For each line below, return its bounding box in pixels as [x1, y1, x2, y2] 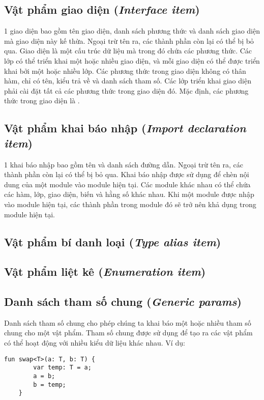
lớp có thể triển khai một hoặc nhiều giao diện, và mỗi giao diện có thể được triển [4, 55, 260, 66]
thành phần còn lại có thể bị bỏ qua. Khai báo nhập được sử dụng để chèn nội [4, 169, 249, 180]
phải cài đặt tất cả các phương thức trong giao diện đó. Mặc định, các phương [4, 85, 249, 96]
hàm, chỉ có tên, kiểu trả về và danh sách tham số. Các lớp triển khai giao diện [4, 75, 251, 86]
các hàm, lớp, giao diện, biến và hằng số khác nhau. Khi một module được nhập [4, 189, 254, 199]
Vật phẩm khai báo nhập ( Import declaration [4, 120, 246, 136]
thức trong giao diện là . [4, 95, 80, 106]
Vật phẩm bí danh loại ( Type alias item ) [4, 234, 221, 249]
